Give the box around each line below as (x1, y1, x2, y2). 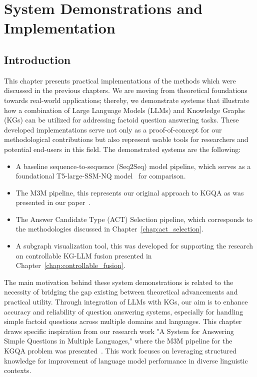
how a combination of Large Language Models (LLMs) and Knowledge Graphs (4, 104, 245, 115)
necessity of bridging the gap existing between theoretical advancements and (4, 286, 238, 297)
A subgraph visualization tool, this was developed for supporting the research (15, 240, 253, 251)
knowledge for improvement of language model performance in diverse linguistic (4, 355, 248, 365)
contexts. (4, 365, 31, 375)
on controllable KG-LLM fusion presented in (15, 250, 152, 260)
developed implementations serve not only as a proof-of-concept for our (4, 124, 222, 134)
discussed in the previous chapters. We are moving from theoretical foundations (4, 85, 247, 95)
